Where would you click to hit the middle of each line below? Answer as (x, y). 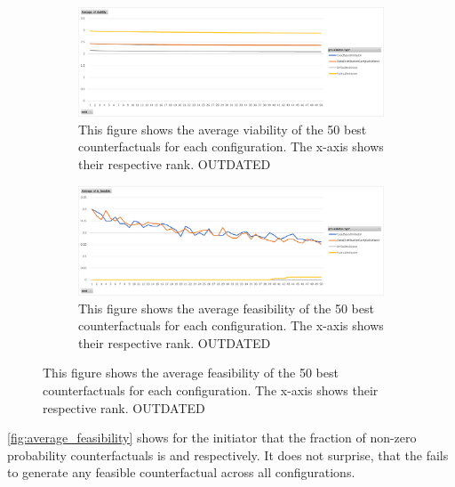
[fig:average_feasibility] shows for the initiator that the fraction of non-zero (212, 438)
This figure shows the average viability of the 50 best (223, 129)
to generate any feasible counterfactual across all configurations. (181, 472)
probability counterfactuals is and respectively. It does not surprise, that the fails (228, 455)
